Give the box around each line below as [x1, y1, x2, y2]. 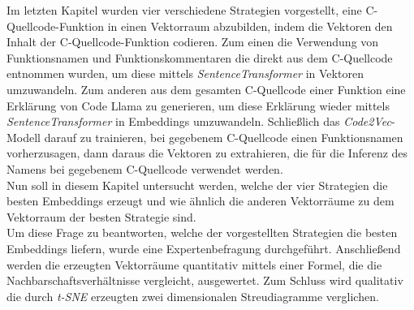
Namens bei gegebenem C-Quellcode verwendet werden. [6, 160, 283, 177]
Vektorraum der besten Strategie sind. [6, 208, 196, 225]
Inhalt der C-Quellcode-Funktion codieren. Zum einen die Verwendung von [6, 33, 379, 50]
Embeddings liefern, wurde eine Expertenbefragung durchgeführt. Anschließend [6, 239, 401, 256]
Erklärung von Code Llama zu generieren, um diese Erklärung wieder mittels [6, 97, 390, 114]
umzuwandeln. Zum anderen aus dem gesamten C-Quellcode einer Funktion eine [6, 80, 406, 97]
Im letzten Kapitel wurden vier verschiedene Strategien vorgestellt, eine [6, 2, 362, 18]
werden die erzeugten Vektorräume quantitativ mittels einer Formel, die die [6, 256, 382, 273]
